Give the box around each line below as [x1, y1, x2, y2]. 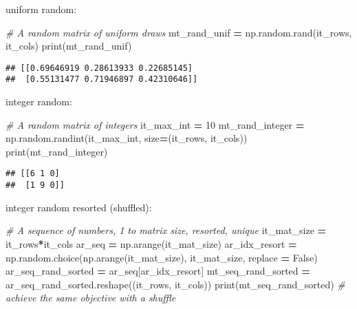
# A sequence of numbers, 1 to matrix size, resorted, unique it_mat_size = [6, 223, 327, 237]
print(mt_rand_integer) [6, 144, 108, 158]
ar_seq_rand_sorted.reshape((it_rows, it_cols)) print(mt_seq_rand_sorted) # [6, 277, 345, 291]
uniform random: [6, 2, 77, 16]
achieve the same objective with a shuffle [6, 290, 176, 305]
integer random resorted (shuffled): [6, 200, 152, 214]
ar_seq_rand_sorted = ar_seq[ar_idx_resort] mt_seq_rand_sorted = [6, 264, 310, 278]
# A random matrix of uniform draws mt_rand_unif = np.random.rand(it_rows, [6, 25, 352, 39]
